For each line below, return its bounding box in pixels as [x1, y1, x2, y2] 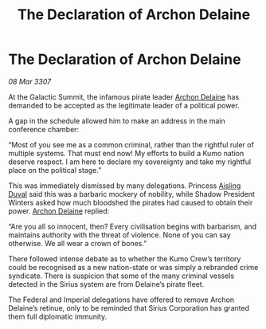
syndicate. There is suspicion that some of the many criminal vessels [8, 271, 235, 280]
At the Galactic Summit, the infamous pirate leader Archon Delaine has [8, 92, 240, 101]
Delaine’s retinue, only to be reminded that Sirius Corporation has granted [8, 303, 249, 312]
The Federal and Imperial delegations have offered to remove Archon [8, 295, 235, 304]
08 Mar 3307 [8, 76, 52, 86]
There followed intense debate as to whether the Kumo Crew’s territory [8, 253, 241, 264]
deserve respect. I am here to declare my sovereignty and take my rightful [8, 157, 252, 166]
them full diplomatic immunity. [8, 311, 108, 321]
